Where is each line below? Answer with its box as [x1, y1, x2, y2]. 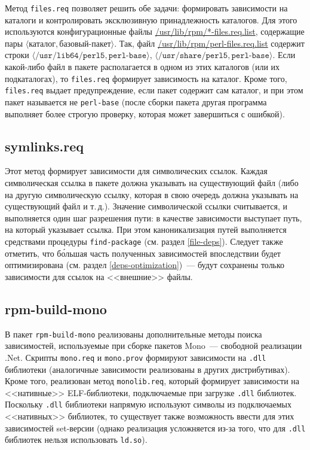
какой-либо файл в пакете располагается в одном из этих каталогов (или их [5, 60, 280, 73]
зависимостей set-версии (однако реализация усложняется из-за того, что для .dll [5, 421, 306, 434]
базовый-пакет [59, 39, 111, 48]
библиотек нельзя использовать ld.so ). [5, 433, 148, 446]
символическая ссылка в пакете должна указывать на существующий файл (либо [5, 176, 299, 188]
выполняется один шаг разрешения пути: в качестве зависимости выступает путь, [5, 211, 302, 224]
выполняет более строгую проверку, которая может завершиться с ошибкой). [5, 107, 285, 120]
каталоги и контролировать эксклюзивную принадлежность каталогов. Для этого [5, 13, 297, 26]
